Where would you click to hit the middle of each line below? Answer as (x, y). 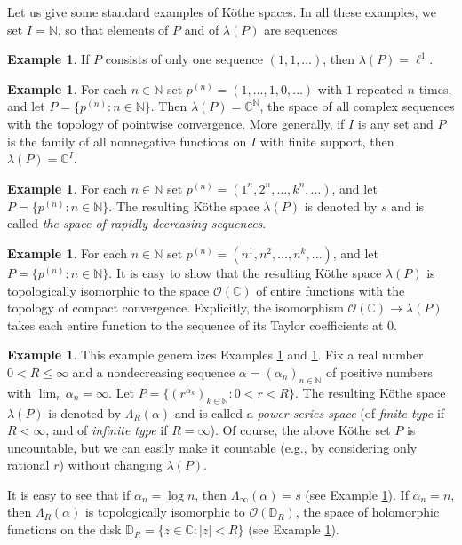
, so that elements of (113, 29)
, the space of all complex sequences (357, 106)
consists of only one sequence (184, 59)
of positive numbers (379, 371)
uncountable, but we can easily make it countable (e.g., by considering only (212, 447)
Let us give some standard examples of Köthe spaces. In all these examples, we (222, 12)
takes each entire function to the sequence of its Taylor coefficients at (195, 324)
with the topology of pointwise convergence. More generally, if (176, 123)
